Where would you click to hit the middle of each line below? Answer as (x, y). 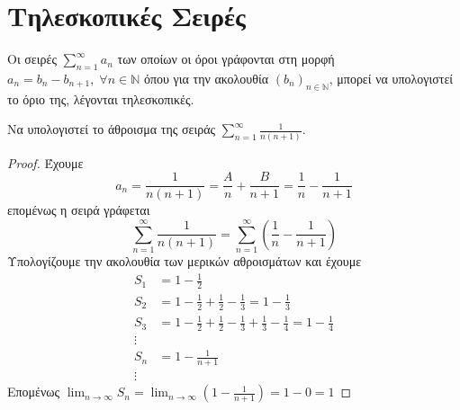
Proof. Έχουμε (45, 162)
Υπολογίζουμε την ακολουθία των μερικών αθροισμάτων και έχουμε (185, 261)
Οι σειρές (32, 59)
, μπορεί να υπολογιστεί (391, 78)
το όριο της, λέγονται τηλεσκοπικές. (101, 98)
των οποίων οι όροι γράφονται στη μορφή (226, 59)
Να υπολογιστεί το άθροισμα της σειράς (112, 129)
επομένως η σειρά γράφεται (79, 210)
